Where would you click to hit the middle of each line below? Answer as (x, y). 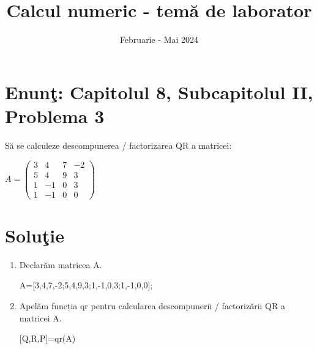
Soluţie (35, 235)
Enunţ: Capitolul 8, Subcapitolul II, (159, 92)
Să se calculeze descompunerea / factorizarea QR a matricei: (118, 145)
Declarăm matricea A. (61, 264)
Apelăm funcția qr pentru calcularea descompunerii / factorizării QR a (152, 305)
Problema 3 (55, 115)
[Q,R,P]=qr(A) (47, 338)
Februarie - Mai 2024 (159, 39)
